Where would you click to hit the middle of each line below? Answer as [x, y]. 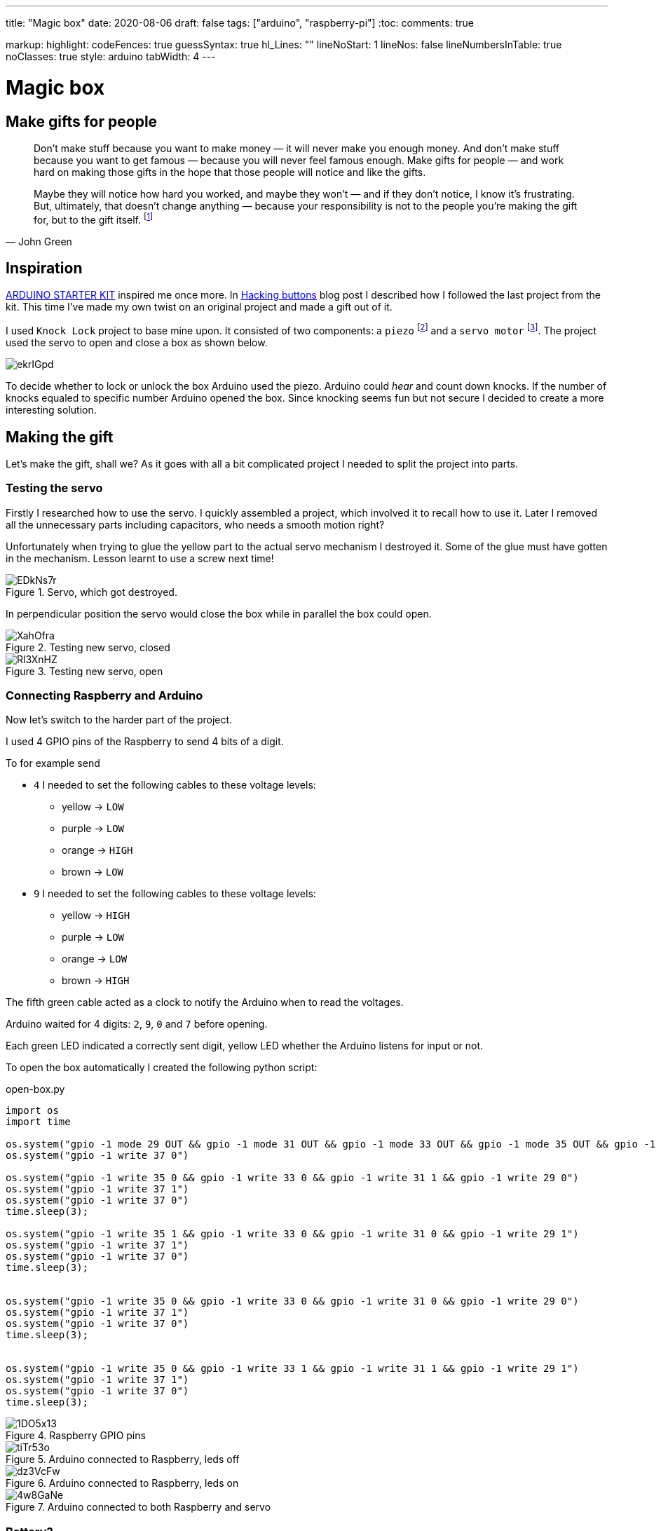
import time [38, 1122]
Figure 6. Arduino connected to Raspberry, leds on [122, 1483]
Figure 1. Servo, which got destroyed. [91, 592]
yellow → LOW [93, 807]
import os [32, 1111]
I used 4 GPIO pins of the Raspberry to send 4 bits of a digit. [145, 742]
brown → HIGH [96, 981]
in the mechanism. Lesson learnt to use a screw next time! [140, 558]
